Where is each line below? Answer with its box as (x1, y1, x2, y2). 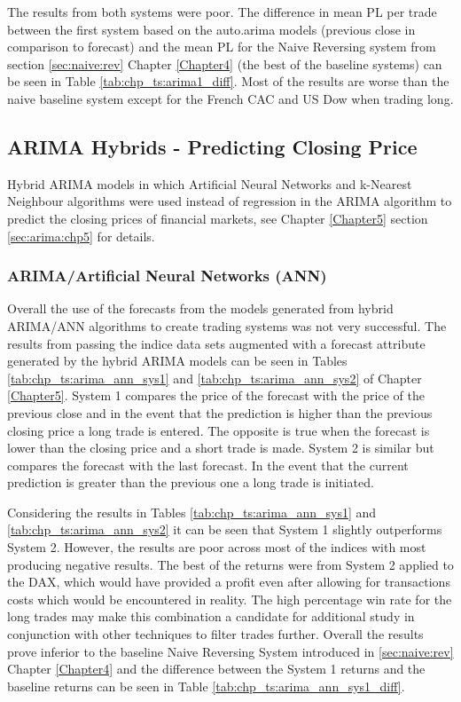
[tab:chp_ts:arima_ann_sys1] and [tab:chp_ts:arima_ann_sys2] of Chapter (7, 368, 422, 387)
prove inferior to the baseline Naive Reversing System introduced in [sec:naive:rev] (7, 642, 454, 660)
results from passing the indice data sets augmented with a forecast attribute (7, 334, 426, 352)
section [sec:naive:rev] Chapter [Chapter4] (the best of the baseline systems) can (7, 54, 442, 73)
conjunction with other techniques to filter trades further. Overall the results (7, 625, 424, 643)
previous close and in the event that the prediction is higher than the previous (7, 403, 433, 422)
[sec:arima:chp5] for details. (7, 226, 155, 245)
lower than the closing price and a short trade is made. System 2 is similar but (7, 438, 434, 457)
